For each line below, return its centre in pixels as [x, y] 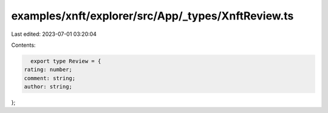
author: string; [48, 87]
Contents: [23, 45]
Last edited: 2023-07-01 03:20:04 [54, 34]
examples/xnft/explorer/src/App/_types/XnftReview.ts [152, 16]
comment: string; [50, 78]
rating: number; [48, 70]
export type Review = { [66, 61]
